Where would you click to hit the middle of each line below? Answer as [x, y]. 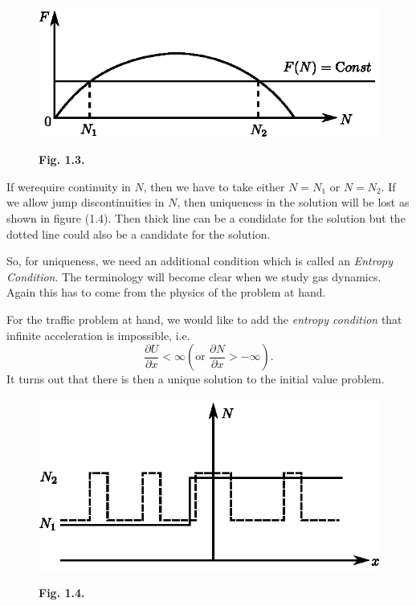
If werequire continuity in [69, 186]
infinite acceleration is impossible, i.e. [98, 335]
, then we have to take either [214, 186]
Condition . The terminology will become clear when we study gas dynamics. [194, 276]
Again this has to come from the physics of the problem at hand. [166, 292]
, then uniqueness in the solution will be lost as [293, 202]
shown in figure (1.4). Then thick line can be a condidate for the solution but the [206, 218]
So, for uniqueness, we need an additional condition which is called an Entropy [200, 261]
